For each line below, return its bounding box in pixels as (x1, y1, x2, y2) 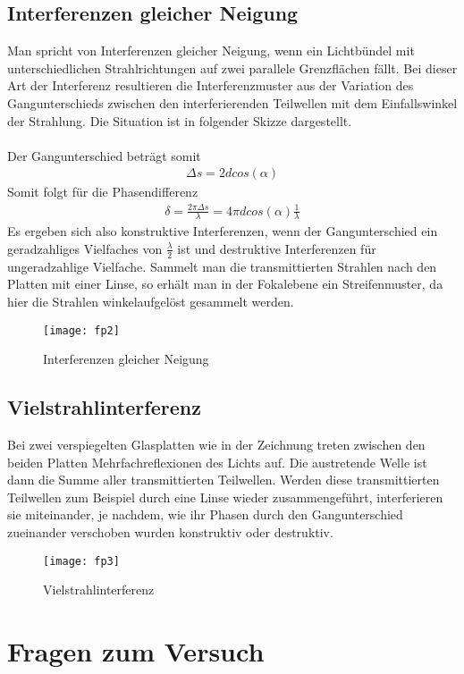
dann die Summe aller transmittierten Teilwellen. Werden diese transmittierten (7, 470, 440, 489)
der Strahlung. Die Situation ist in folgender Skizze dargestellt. (7, 111, 352, 130)
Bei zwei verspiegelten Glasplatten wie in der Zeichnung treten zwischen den (7, 435, 426, 454)
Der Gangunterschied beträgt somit (7, 146, 201, 164)
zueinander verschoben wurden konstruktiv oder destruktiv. (7, 522, 333, 541)
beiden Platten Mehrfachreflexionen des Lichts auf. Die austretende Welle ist (7, 452, 427, 471)
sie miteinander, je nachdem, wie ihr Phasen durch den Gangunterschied (7, 505, 403, 524)
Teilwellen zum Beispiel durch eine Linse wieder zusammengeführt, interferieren (7, 487, 443, 506)
